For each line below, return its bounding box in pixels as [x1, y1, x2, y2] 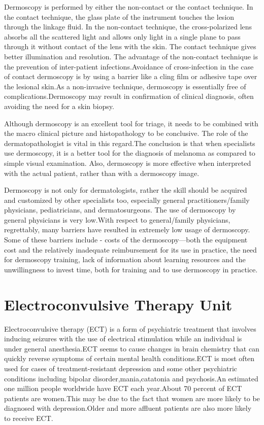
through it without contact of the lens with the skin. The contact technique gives [4, 41, 256, 52]
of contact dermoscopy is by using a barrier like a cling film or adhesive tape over [4, 71, 257, 82]
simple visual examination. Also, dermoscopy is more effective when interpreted [4, 157, 251, 168]
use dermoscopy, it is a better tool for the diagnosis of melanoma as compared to [4, 148, 255, 158]
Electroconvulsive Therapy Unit [4, 294, 233, 314]
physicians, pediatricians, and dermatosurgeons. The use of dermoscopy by [4, 204, 236, 215]
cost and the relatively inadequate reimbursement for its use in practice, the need [4, 244, 257, 255]
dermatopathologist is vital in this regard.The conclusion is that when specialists [4, 137, 255, 148]
